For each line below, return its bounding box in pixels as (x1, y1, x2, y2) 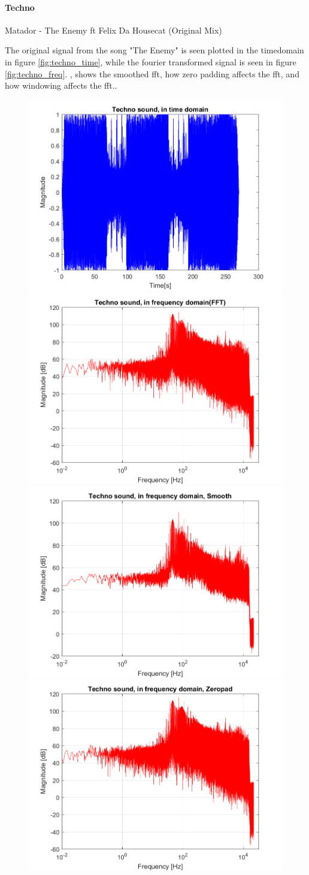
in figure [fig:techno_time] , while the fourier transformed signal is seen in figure (5, 55, 296, 68)
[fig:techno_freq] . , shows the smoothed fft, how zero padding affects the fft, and (5, 67, 299, 80)
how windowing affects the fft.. (5, 79, 117, 92)
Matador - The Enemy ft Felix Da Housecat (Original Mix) (5, 23, 222, 36)
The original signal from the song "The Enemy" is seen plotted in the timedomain (5, 44, 304, 56)
